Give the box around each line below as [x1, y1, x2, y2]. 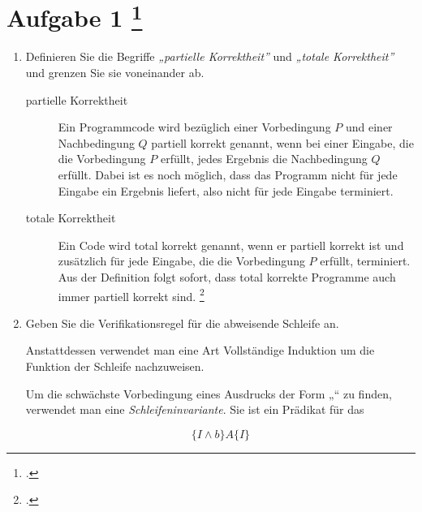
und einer [345, 118, 393, 136]
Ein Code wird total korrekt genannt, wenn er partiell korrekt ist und [58, 236, 404, 253]
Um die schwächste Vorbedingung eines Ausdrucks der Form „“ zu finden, [25, 385, 392, 402]
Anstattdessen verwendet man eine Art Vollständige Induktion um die [25, 342, 375, 359]
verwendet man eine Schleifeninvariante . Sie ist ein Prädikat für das [25, 401, 364, 418]
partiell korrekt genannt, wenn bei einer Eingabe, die [151, 134, 414, 151]
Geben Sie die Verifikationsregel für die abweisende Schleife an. [25, 314, 339, 331]
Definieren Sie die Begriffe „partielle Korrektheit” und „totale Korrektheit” [25, 48, 394, 65]
